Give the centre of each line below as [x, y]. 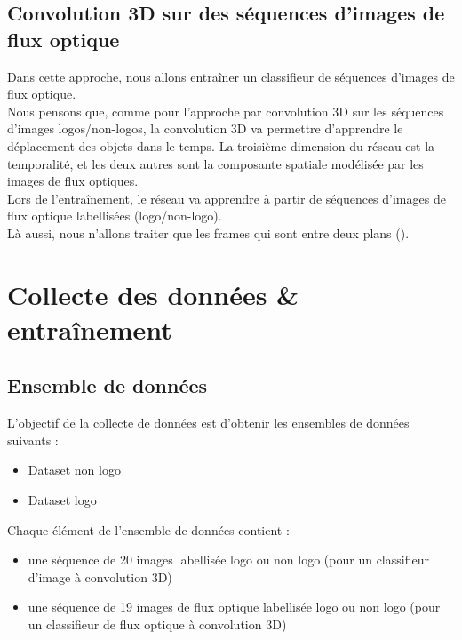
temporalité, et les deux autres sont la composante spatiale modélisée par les [215, 163]
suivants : [33, 440]
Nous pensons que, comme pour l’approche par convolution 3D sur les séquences [226, 111]
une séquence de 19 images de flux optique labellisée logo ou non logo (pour [234, 607]
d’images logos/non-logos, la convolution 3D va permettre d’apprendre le [205, 128]
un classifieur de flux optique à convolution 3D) [157, 624]
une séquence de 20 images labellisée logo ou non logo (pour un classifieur [228, 560]
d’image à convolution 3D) [100, 576]
